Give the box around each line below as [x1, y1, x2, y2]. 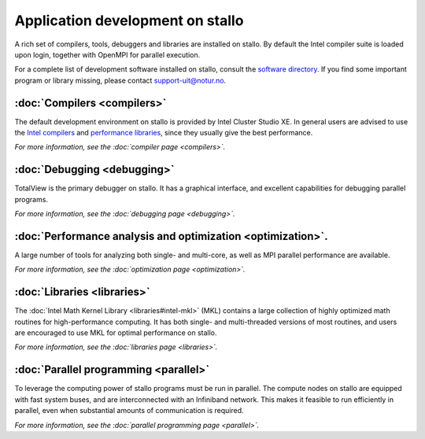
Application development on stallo [14, 12, 244, 29]
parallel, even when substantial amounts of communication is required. [14, 406, 244, 415]
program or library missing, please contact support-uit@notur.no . [14, 76, 227, 85]
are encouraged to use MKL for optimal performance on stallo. [14, 328, 217, 338]
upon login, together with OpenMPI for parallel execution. [14, 50, 201, 59]
